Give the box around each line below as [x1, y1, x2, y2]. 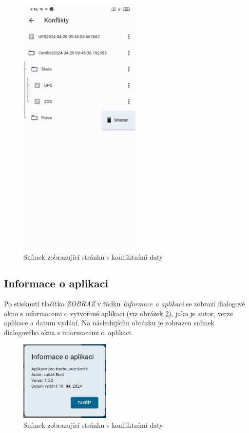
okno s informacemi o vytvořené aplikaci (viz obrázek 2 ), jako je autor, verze [4, 308, 233, 318]
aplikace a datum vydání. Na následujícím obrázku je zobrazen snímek [4, 318, 214, 328]
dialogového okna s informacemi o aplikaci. [4, 327, 133, 338]
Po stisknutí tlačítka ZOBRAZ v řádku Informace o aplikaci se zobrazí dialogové [4, 299, 245, 309]
